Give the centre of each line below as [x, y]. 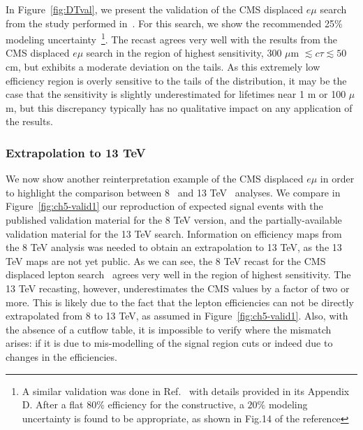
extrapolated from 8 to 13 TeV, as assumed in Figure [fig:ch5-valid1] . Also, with [177, 316]
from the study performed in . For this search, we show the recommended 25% [174, 23]
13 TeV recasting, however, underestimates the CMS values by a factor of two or [178, 288]
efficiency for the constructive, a [176, 404]
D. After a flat [53, 404]
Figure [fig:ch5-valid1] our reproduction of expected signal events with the [164, 206]
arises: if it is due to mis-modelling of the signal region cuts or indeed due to [169, 343]
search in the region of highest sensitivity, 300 [184, 53]
